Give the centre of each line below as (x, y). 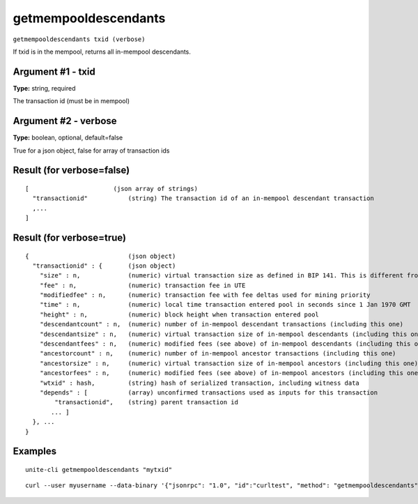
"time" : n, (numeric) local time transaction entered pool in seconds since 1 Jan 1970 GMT (225, 305)
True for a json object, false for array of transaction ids (91, 151)
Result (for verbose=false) (71, 170)
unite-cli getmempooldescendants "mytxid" (99, 469)
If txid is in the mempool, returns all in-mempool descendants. (102, 52)
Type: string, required (44, 88)
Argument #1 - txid (54, 71)
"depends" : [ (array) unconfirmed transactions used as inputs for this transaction (209, 392)
